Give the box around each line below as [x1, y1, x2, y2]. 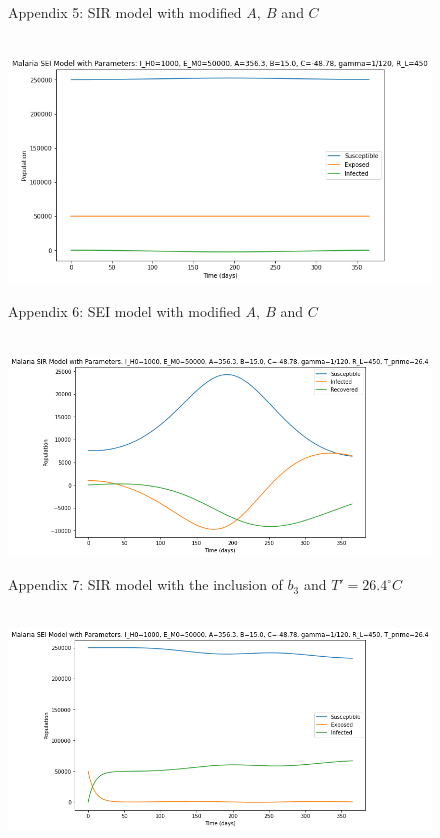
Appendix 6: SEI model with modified [8, 301, 241, 322]
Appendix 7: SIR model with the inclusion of [8, 574, 283, 595]
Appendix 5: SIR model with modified [8, 2, 242, 22]
